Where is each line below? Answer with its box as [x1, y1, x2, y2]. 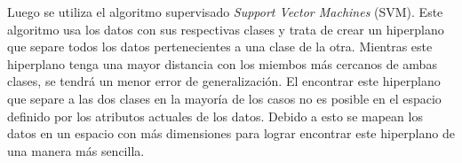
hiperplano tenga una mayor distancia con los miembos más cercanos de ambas [7, 54, 437, 73]
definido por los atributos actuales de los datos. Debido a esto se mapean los [7, 106, 423, 125]
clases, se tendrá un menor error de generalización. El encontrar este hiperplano [7, 72, 441, 90]
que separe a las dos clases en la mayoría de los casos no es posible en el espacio [7, 89, 442, 107]
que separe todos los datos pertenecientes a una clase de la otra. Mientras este [7, 37, 433, 56]
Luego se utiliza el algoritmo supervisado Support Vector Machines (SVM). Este [7, 3, 443, 20]
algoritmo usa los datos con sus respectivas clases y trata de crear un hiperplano [7, 19, 444, 38]
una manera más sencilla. [7, 141, 145, 159]
